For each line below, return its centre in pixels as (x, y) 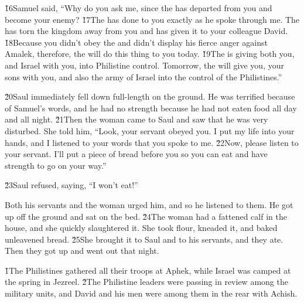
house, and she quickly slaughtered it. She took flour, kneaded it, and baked (141, 228)
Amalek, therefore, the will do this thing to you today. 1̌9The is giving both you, (150, 54)
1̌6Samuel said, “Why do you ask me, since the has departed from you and (139, 8)
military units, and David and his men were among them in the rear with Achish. (151, 293)
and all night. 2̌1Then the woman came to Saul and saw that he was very (136, 119)
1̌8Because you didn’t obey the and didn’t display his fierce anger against (136, 42)
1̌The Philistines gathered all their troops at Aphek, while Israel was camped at (148, 270)
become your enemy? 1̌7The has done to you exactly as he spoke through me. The (152, 19)
